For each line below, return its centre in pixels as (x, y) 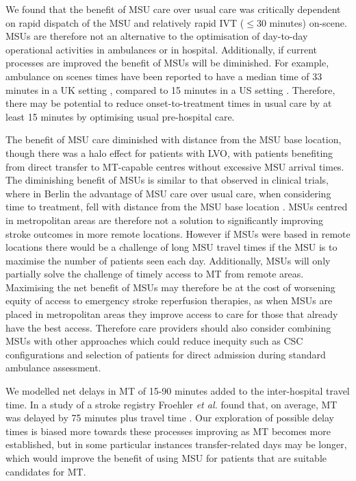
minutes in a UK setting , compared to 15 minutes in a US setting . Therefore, (170, 89)
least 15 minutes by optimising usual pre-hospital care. (120, 116)
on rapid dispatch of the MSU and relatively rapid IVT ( (125, 22)
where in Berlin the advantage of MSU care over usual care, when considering (168, 193)
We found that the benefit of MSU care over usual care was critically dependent (173, 9)
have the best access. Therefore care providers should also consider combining (168, 327)
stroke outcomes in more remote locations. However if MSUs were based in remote (178, 233)
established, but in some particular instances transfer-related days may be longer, (176, 444)
